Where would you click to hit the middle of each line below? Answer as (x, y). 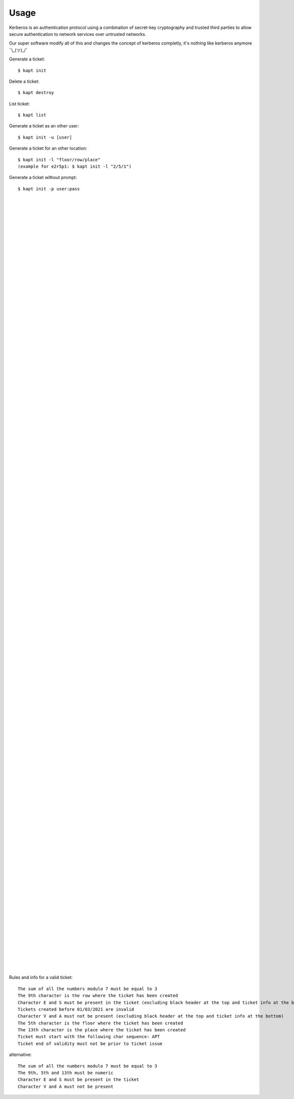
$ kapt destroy (36, 93)
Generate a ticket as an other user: (44, 126)
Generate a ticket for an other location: (48, 148)
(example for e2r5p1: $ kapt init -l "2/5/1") (75, 166)
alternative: (20, 1055)
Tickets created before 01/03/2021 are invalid (76, 1009)
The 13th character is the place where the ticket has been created (102, 1030)
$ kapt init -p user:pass (49, 189)
